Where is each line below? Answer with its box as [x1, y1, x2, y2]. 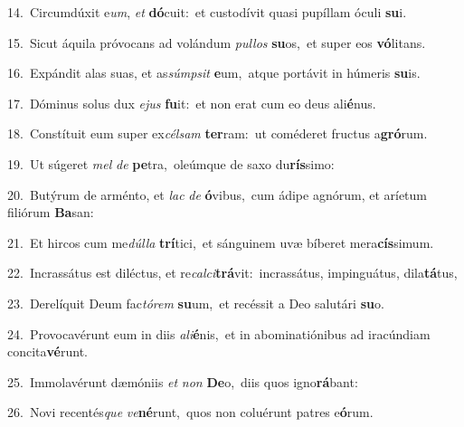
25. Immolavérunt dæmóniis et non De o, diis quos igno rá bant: [7, 372, 358, 391]
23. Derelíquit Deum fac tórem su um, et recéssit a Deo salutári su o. [7, 293, 384, 312]
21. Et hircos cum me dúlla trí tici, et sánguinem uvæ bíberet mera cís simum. [7, 232, 434, 251]
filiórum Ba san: [7, 203, 94, 222]
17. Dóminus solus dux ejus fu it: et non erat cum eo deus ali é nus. [7, 93, 376, 112]
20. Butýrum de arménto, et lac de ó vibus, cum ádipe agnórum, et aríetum [7, 185, 427, 204]
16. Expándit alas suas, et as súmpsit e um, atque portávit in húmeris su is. [7, 63, 421, 82]
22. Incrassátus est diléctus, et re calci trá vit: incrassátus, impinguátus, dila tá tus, [7, 263, 458, 282]
